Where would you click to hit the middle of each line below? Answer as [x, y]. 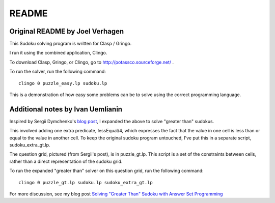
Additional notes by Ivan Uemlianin [66, 109]
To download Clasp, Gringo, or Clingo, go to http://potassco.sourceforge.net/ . [92, 62]
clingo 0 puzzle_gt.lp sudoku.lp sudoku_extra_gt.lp [86, 182]
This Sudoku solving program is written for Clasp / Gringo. [71, 44]
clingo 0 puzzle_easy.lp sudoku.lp [63, 83]
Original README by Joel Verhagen [67, 31]
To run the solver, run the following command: [58, 72]
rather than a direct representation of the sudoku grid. [66, 161]
